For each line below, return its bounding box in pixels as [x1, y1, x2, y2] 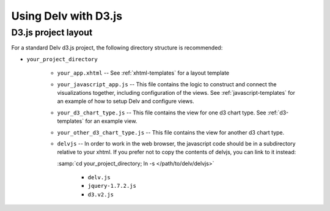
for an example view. [85, 117, 137, 125]
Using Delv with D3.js [11, 9, 122, 23]
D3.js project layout [11, 27, 93, 38]
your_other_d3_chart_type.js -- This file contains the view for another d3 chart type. [57, 128, 285, 136]
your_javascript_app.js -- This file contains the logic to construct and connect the [57, 80, 277, 88]
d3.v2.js [87, 191, 114, 198]
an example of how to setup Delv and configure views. [57, 98, 195, 105]
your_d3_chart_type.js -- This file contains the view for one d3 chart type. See [57, 109, 266, 116]
